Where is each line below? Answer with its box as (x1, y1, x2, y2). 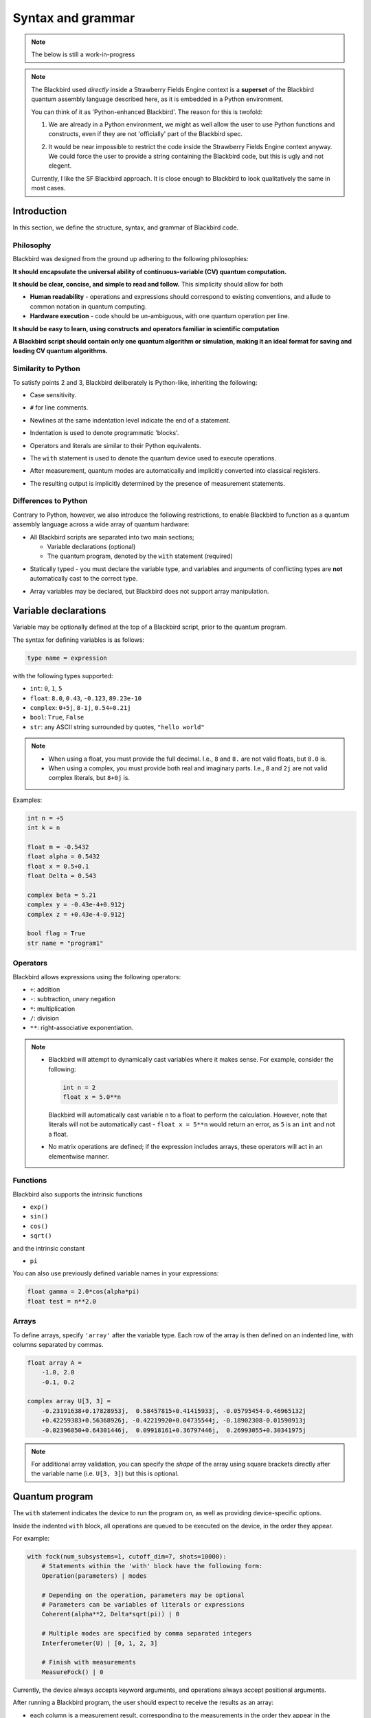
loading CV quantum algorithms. (12, 347, 108, 355)
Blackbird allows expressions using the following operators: (12, 972, 181, 981)
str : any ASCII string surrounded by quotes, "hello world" (30, 722, 205, 731)
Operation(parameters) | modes (41, 1572, 147, 1580)
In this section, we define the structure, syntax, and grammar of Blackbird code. (12, 223, 239, 232)
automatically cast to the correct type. (30, 574, 138, 583)
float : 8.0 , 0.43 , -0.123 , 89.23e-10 (30, 694, 142, 702)
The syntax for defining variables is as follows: (12, 636, 144, 644)
